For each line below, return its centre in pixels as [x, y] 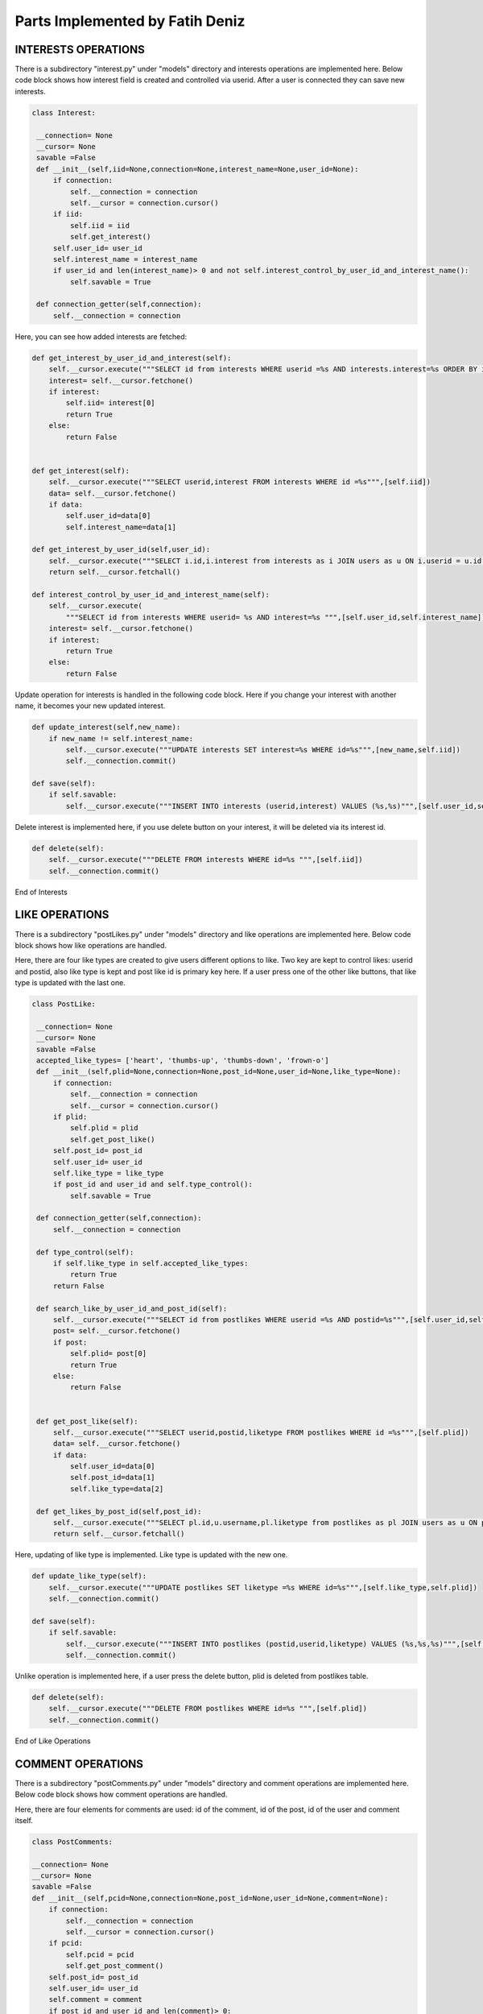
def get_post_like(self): [87, 1421]
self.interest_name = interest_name [125, 259]
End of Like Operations [53, 1741]
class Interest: [64, 112]
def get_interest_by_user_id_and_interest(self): [132, 358]
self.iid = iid [100, 225]
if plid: [70, 1117]
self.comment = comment [95, 1999]
